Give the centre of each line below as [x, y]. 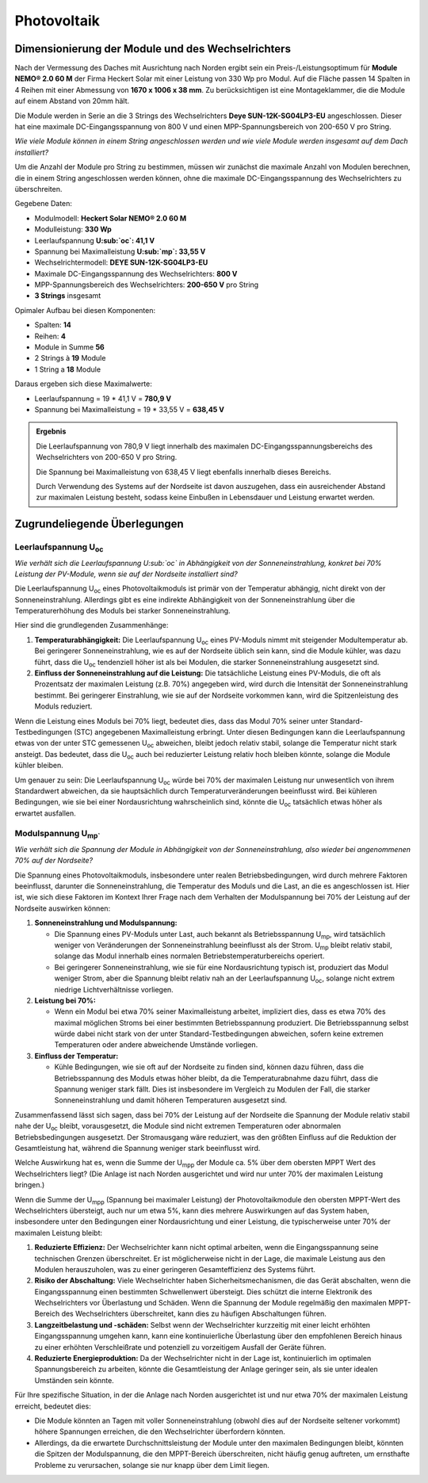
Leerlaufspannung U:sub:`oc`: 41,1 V [94, 240]
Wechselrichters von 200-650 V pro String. [107, 457]
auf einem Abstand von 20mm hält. [72, 101]
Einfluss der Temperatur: [76, 1056]
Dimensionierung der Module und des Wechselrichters [153, 49]
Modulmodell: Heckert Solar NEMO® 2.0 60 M [110, 218]
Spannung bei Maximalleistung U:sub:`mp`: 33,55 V [120, 251]
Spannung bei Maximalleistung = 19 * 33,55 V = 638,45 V [130, 409]
